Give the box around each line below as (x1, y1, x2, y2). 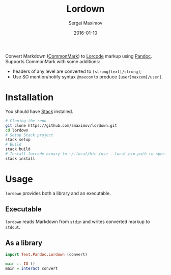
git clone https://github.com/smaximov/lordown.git (5, 123, 117, 128)
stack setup (5, 137, 31, 143)
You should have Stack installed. (5, 108, 74, 115)
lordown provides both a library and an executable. (5, 190, 111, 196)
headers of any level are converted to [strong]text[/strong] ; (12, 68, 142, 74)
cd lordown (5, 128, 28, 133)
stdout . (5, 224, 20, 230)
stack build (5, 147, 31, 152)
